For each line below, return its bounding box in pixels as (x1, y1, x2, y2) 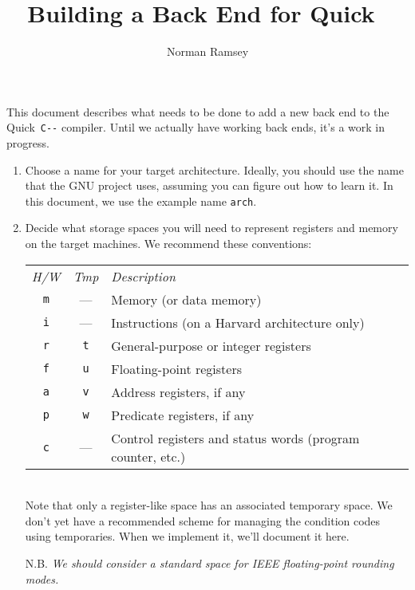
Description (111, 266, 176, 285)
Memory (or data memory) (111, 289, 262, 309)
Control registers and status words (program (111, 428, 360, 447)
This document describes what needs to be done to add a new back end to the (6, 103, 389, 120)
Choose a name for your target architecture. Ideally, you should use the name (25, 161, 404, 178)
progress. (6, 134, 49, 151)
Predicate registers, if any (111, 405, 255, 424)
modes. (25, 570, 59, 587)
